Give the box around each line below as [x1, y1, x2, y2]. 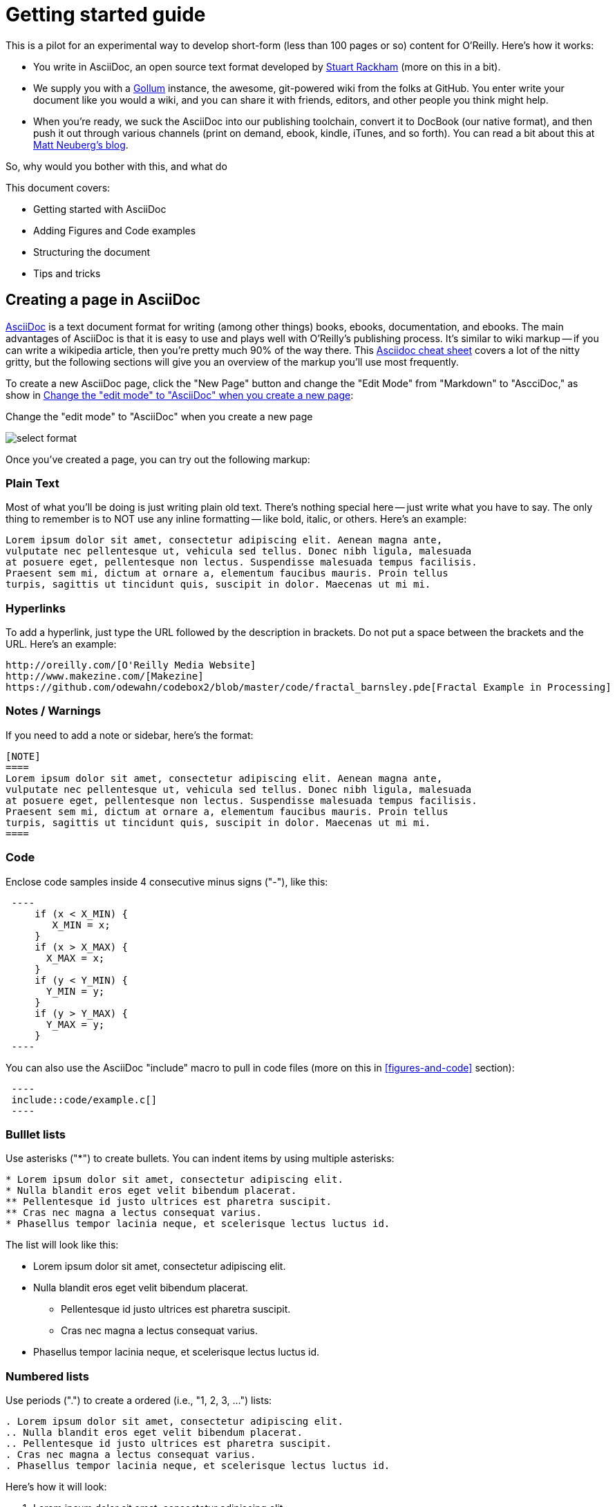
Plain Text [6, 476, 59, 490]
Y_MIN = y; [46, 985, 105, 997]
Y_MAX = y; [46, 1018, 105, 1030]
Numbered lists [6, 1369, 89, 1383]
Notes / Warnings [6, 704, 101, 718]
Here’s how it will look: [6, 1481, 107, 1493]
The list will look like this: [6, 1239, 119, 1251]
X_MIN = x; [52, 919, 111, 930]
